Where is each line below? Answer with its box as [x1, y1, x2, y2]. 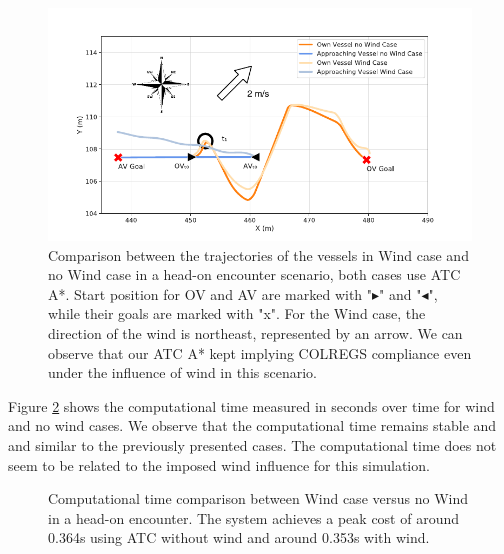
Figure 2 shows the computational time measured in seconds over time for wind [8, 395, 495, 416]
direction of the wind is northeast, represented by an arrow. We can [48, 323, 463, 344]
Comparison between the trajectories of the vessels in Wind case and [48, 244, 469, 265]
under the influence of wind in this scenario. [48, 362, 317, 383]
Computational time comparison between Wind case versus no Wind [48, 488, 468, 509]
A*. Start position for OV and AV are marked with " [48, 283, 373, 304]
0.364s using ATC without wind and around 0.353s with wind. [48, 527, 430, 548]
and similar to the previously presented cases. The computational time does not [8, 435, 497, 456]
